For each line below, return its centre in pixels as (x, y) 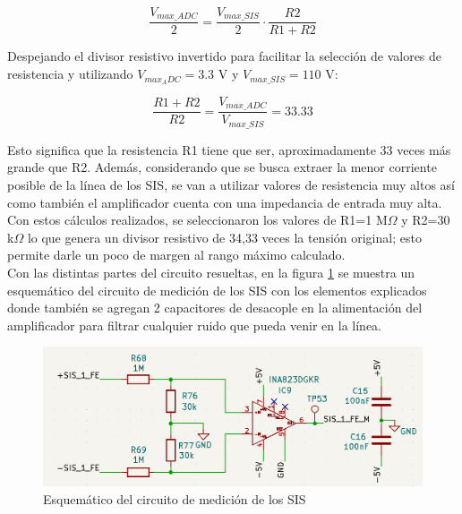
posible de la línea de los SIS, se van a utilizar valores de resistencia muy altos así (231, 185)
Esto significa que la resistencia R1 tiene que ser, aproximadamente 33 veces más (229, 149)
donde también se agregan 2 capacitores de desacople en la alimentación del (215, 308)
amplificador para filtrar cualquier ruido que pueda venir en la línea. (195, 325)
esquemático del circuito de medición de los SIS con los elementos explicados (217, 290)
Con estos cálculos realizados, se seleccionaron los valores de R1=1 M (197, 220)
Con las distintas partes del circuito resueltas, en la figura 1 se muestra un (211, 273)
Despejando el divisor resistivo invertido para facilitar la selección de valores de (225, 56)
